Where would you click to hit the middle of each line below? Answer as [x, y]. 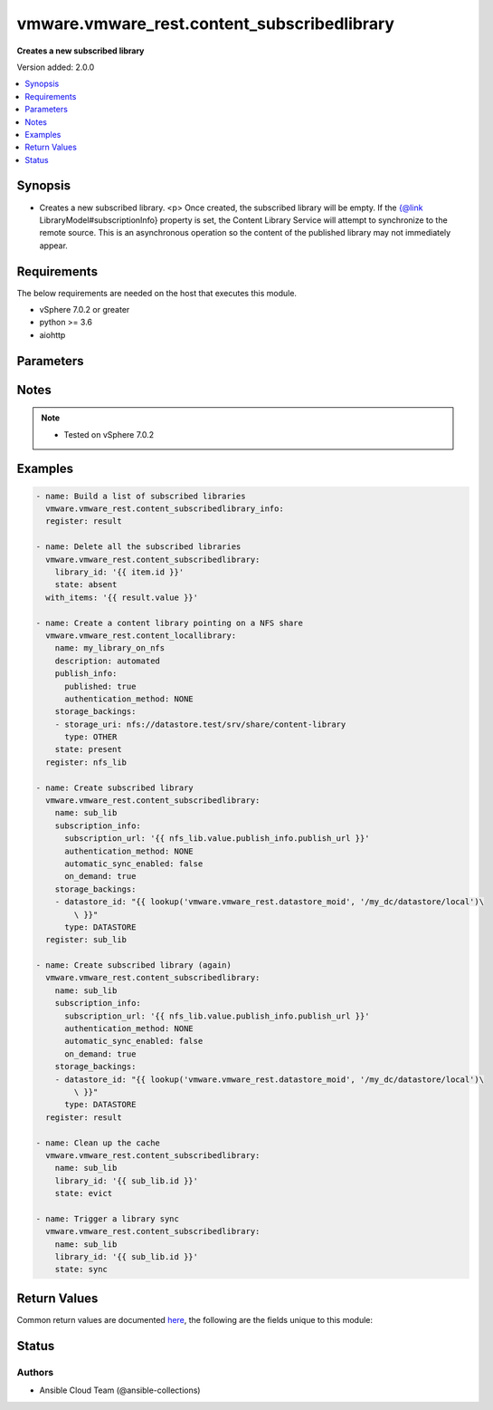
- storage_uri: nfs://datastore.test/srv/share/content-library [200, 724]
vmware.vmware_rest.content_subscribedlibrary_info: [165, 509]
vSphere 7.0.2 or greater [85, 310]
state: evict [84, 1193]
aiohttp [52, 334]
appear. [53, 246]
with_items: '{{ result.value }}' [122, 597]
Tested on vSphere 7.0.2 [109, 434]
